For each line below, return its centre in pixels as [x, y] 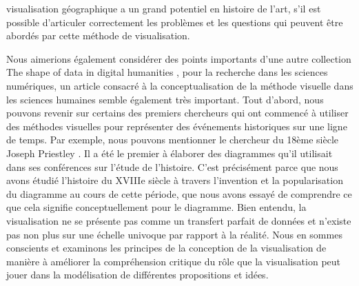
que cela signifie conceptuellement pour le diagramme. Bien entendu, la [156, 207]
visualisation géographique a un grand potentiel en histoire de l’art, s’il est [164, 8]
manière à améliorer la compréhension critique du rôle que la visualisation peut [174, 261]
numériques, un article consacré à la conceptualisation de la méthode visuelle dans [180, 85]
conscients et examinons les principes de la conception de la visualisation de [166, 248]
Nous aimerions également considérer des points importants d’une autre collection [179, 58]
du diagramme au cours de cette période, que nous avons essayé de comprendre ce [179, 193]
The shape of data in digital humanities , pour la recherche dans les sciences [167, 72]
